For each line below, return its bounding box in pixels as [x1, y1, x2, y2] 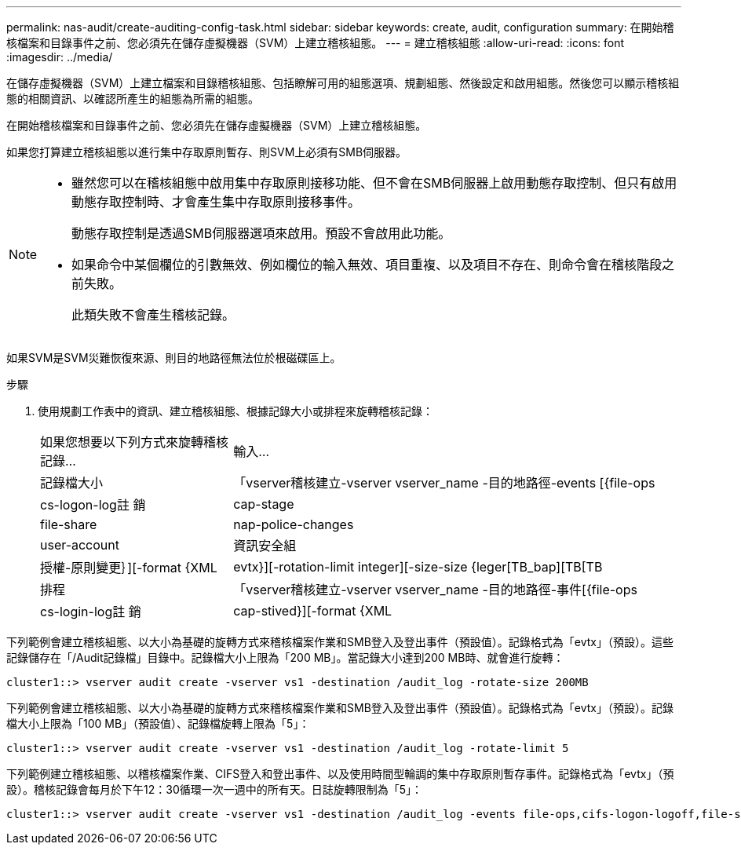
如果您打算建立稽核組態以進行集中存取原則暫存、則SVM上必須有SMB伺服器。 [6, 145, 407, 159]
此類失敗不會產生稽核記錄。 [71, 307, 235, 323]
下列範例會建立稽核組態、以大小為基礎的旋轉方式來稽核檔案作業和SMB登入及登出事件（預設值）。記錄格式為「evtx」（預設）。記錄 [6, 701, 673, 714]
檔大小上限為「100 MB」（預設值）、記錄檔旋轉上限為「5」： [6, 717, 310, 730]
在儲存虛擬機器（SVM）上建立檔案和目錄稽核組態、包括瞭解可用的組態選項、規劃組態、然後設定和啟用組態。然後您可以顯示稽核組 [6, 76, 680, 89]
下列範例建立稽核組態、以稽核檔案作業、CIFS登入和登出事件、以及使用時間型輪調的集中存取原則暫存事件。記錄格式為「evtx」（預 [6, 767, 674, 780]
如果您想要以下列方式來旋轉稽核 [40, 434, 229, 450]
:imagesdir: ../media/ [6, 50, 113, 64]
